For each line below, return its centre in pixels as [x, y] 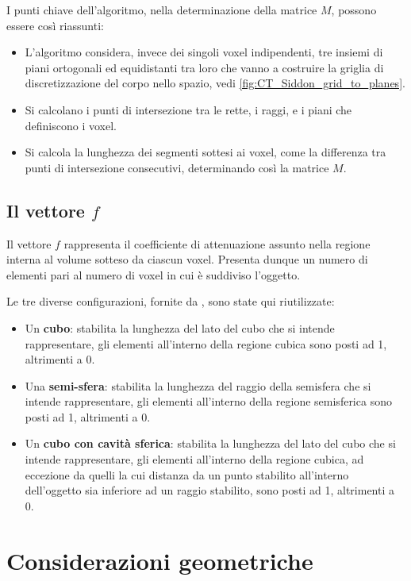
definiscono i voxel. [71, 125]
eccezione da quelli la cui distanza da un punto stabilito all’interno [187, 474]
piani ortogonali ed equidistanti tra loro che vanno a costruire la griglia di [204, 67]
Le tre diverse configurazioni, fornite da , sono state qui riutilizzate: [171, 301]
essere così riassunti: [55, 25]
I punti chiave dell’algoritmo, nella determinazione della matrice [162, 10]
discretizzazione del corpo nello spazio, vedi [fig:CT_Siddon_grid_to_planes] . [215, 83]
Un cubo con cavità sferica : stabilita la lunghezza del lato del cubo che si [210, 443]
